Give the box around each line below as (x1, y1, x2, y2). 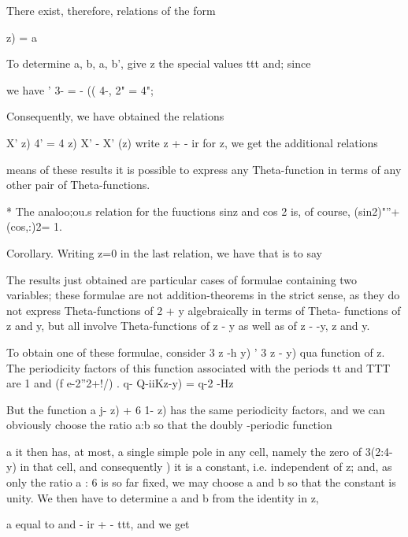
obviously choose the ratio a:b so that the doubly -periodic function (6, 417, 332, 433)
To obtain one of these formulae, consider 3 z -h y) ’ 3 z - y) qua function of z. (6, 343, 385, 360)
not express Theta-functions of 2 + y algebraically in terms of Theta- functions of (6, 302, 401, 318)
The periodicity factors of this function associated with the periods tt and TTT (6, 359, 391, 376)
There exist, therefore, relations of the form (6, 2, 216, 18)
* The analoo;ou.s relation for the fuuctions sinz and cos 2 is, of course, (6, 202, 351, 219)
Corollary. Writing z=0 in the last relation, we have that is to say (6, 244, 322, 261)
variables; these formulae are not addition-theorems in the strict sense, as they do (6, 287, 400, 303)
